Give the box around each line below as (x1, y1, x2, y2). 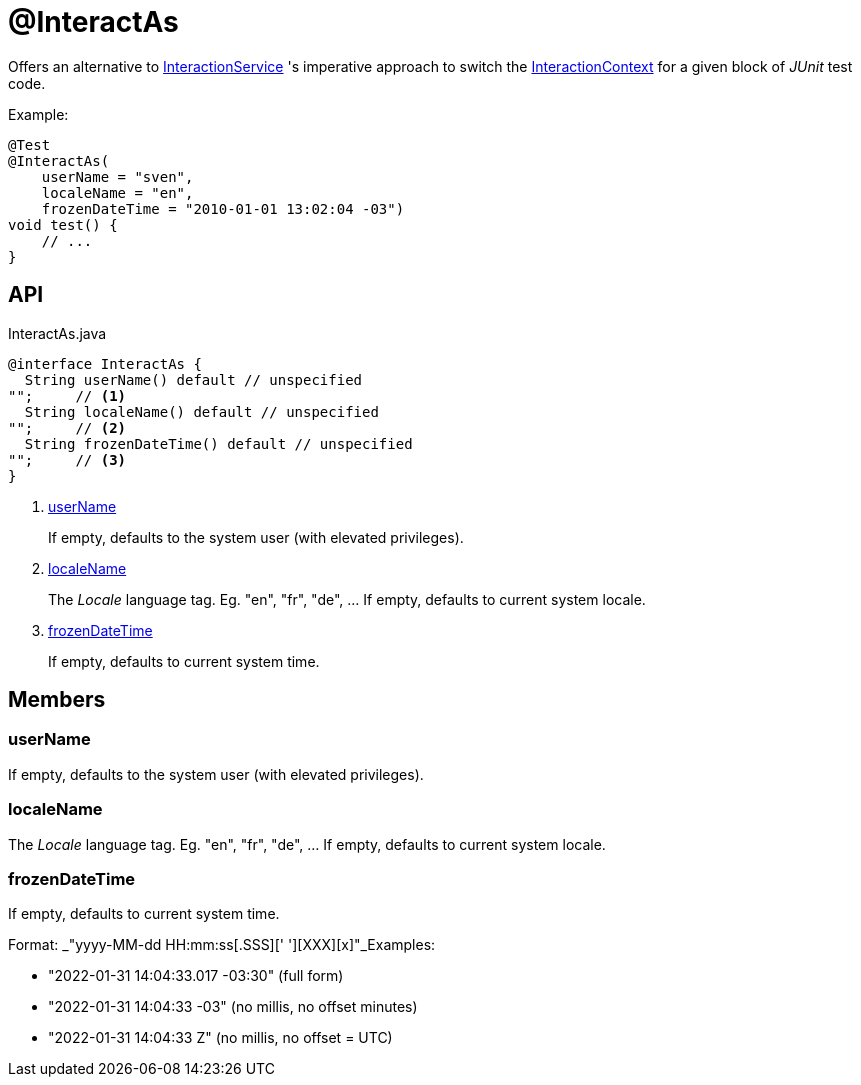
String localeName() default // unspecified (24, 403, 379, 420)
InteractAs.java (8, 324, 107, 342)
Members (8, 687, 106, 713)
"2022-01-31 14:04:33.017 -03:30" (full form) (48, 967, 344, 985)
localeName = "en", (41, 184, 194, 201)
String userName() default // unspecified (24, 371, 363, 388)
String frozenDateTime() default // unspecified (24, 435, 413, 452)
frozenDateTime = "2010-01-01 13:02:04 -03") (41, 200, 405, 217)
